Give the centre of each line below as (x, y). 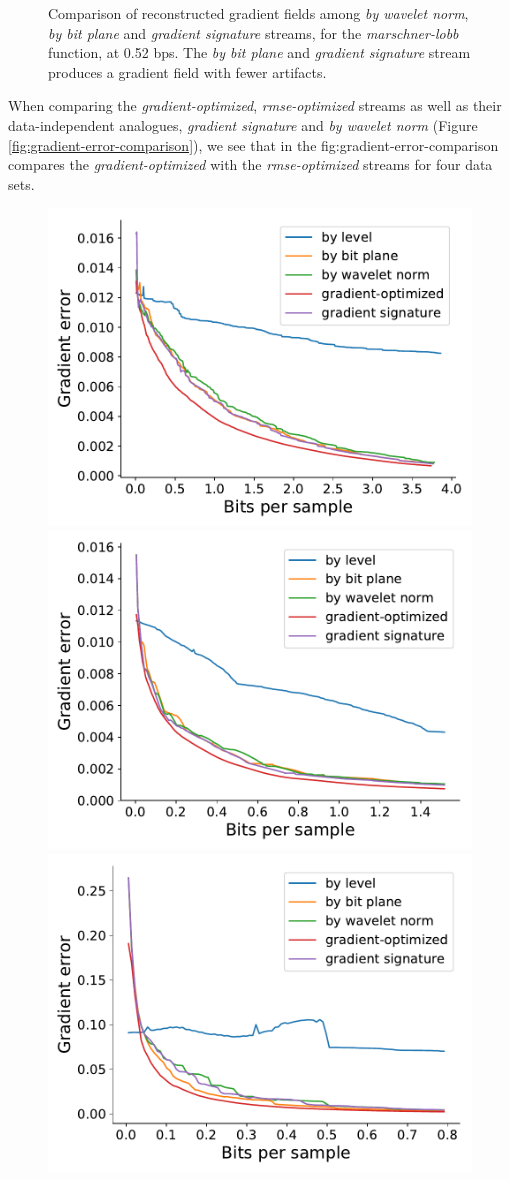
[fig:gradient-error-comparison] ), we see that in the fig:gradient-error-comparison (253, 144)
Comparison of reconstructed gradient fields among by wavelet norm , (258, 13)
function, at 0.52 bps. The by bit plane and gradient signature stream (259, 52)
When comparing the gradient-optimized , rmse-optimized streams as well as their (255, 105)
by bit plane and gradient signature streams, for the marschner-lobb (253, 32)
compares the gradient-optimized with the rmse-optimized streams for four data (250, 164)
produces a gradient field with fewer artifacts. (187, 71)
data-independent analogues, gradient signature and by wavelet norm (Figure (243, 124)
